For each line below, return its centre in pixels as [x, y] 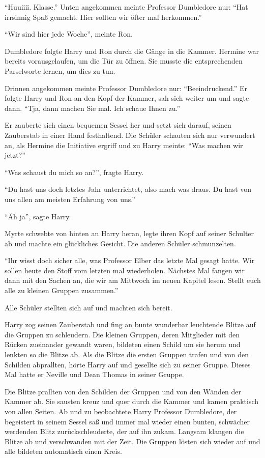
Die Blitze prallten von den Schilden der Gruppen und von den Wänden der [123, 391]
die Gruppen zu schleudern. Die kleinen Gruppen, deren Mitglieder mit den [122, 334]
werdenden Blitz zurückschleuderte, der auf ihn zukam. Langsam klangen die [124, 431]
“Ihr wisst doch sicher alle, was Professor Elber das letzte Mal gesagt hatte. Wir [130, 260]
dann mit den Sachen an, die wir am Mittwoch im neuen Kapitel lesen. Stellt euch [133, 280]
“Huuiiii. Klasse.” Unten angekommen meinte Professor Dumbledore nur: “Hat [126, 7]
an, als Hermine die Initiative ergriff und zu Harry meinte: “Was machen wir [124, 145]
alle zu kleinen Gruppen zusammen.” [62, 290]
